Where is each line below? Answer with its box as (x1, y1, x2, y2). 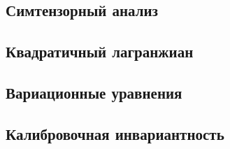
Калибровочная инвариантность (6, 122, 224, 144)
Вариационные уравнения (6, 81, 182, 103)
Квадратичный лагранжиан (6, 41, 194, 62)
